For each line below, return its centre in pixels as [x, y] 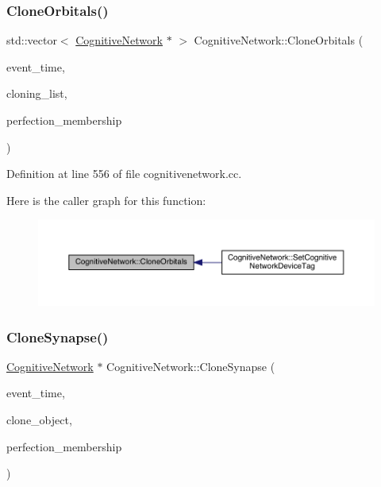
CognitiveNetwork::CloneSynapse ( [191, 366]
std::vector [32, 40]
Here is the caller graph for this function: [106, 200]
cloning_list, [37, 93]
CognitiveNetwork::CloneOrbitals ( [279, 40]
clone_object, [39, 420]
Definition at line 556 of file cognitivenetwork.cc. [124, 174]
